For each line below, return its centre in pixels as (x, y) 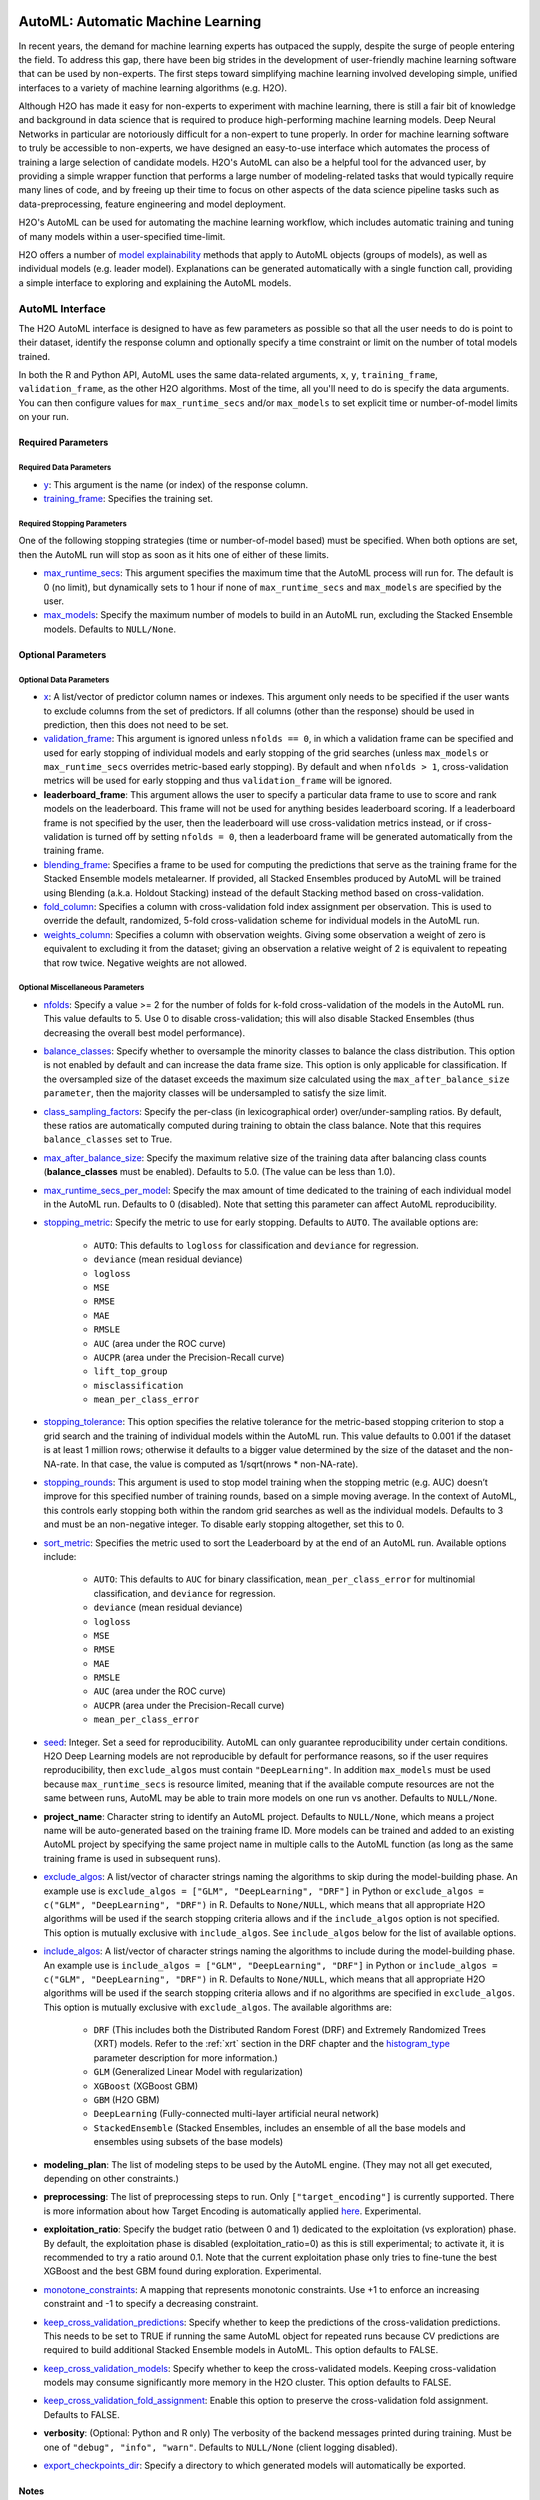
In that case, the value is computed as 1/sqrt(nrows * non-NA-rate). (219, 1464)
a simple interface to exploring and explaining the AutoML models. (155, 282)
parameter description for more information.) (186, 2057)
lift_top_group (131, 1371)
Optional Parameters (62, 654)
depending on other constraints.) (111, 2178)
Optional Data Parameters (64, 680)
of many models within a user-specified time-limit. (122, 236)
